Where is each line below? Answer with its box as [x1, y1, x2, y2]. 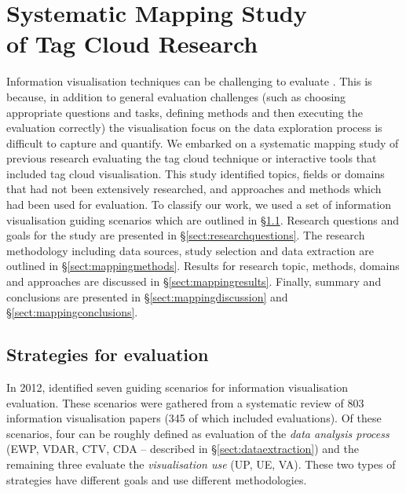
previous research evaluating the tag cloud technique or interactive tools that [6, 150, 377, 166]
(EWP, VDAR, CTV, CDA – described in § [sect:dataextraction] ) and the [6, 440, 360, 457]
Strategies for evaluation [6, 342, 209, 367]
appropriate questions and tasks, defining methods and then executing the [6, 104, 363, 120]
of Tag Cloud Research [6, 27, 258, 60]
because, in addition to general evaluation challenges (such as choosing [6, 88, 346, 104]
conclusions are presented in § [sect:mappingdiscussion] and [6, 288, 288, 305]
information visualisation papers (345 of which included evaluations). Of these [6, 410, 382, 426]
